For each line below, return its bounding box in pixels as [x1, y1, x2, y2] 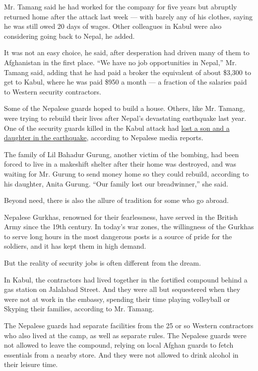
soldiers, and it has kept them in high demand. [4, 241, 146, 251]
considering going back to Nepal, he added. [4, 30, 135, 41]
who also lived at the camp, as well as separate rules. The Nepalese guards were [4, 330, 247, 340]
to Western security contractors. [4, 86, 101, 96]
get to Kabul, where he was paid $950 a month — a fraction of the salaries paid [4, 77, 247, 87]
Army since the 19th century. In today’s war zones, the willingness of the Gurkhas [4, 221, 254, 232]
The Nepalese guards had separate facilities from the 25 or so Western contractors [4, 320, 254, 331]
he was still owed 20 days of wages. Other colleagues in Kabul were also [4, 21, 222, 31]
